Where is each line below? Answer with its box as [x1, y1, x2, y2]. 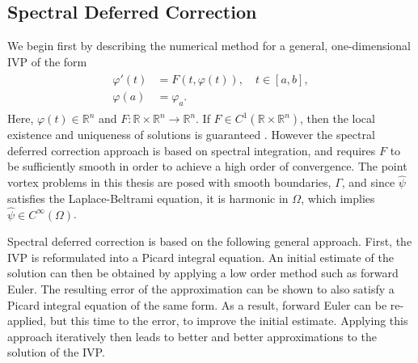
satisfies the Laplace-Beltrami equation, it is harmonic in [7, 189, 289, 206]
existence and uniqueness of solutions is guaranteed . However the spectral [7, 126, 375, 143]
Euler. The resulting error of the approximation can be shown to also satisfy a [7, 281, 395, 298]
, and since [341, 174, 395, 191]
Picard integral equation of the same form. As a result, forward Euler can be [7, 296, 387, 313]
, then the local [300, 110, 375, 127]
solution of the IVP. [7, 344, 105, 361]
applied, [7, 312, 47, 329]
